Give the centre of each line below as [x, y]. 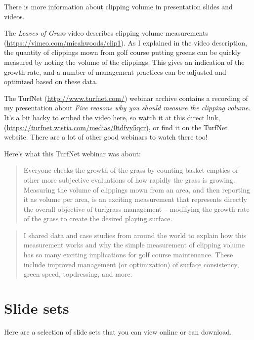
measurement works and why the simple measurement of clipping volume [134, 245]
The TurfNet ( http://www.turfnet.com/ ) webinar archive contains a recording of [126, 98]
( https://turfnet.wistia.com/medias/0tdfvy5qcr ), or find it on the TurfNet [116, 127]
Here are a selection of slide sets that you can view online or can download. [118, 331]
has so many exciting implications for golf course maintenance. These [128, 255]
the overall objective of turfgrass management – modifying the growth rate [136, 209]
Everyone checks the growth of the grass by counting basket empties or [131, 170]
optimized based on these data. [51, 81]
